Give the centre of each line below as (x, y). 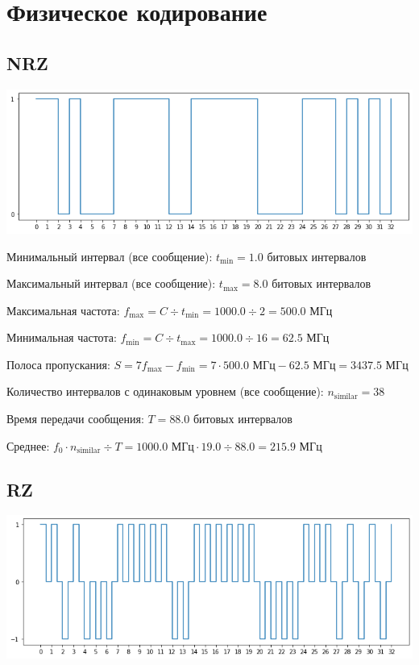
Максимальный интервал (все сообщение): (111, 283)
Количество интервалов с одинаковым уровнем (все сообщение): (165, 391)
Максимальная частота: (63, 310)
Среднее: (28, 445)
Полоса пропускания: (58, 364)
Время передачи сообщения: (75, 419)
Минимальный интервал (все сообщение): (110, 256)
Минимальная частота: (62, 337)
